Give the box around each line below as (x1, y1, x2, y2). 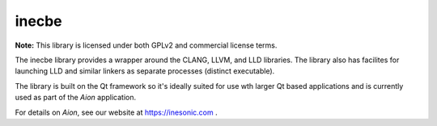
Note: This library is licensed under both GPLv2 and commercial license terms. (15, 40, 278, 50)
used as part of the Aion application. (15, 93, 137, 103)
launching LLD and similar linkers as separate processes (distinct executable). (15, 66, 275, 76)
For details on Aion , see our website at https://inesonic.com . (15, 107, 218, 117)
